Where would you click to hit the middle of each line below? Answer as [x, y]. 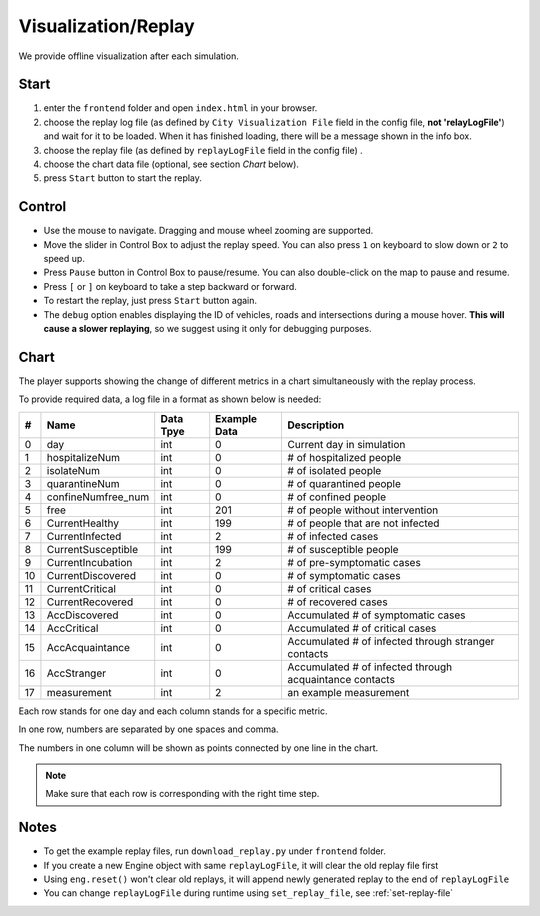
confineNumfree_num [98, 497]
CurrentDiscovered [91, 575]
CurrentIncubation [89, 562]
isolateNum [73, 470]
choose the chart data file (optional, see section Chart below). [171, 164]
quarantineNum [83, 483]
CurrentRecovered [90, 602]
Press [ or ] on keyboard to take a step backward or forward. [170, 286]
